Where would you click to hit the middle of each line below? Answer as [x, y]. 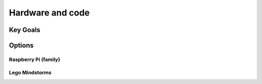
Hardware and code [49, 13]
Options [21, 45]
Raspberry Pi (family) [34, 59]
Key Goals [25, 30]
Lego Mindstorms [30, 72]
